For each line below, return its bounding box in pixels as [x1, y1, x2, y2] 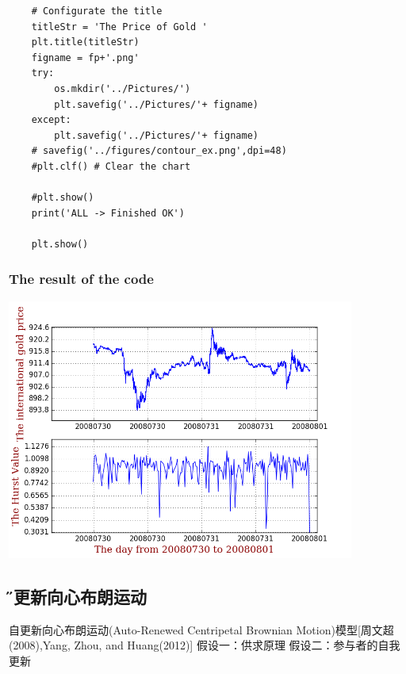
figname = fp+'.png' [31, 52, 140, 63]
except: [31, 114, 71, 126]
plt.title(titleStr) [31, 36, 140, 48]
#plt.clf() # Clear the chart [31, 160, 191, 172]
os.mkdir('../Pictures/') [54, 82, 191, 94]
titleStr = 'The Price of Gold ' [31, 21, 208, 33]
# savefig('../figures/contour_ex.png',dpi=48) [31, 145, 287, 157]
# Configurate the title [31, 6, 163, 17]
